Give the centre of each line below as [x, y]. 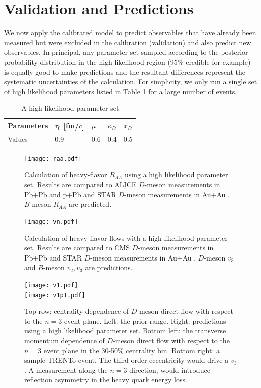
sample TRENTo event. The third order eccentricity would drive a [126, 360]
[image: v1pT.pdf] [55, 295]
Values [18, 138]
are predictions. [109, 267]
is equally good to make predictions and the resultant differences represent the [125, 72]
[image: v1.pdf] [51, 285]
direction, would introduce [170, 370]
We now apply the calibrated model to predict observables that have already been [130, 32]
